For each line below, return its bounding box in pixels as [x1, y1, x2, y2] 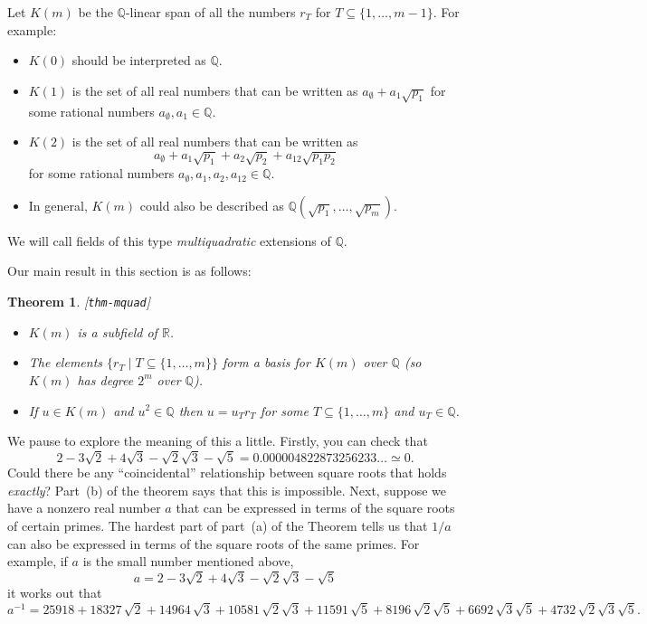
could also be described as [139, 195, 284, 214]
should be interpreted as [71, 51, 206, 70]
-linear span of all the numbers [125, 3, 296, 21]
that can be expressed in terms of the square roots [176, 498, 455, 517]
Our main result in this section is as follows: [7, 261, 252, 280]
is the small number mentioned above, [82, 552, 294, 571]
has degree [77, 370, 134, 389]
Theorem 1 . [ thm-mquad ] [7, 292, 151, 311]
